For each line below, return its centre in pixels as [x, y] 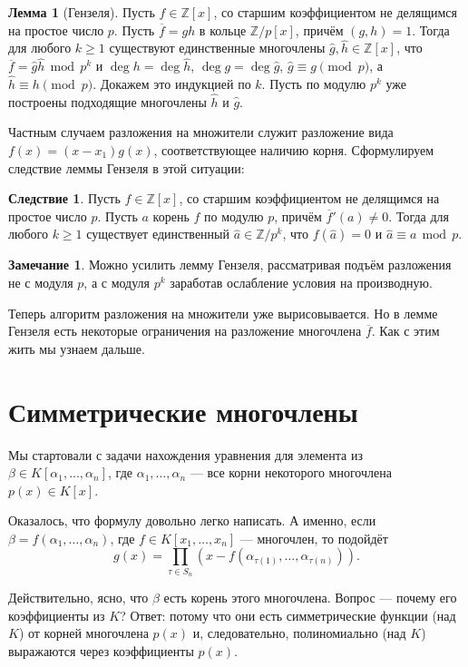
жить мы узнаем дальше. [77, 348]
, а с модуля [117, 282]
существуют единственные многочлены [217, 48]
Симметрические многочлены [183, 411]
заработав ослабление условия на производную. [301, 282]
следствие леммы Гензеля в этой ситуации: [127, 167]
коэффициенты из [57, 615]
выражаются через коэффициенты [101, 650]
